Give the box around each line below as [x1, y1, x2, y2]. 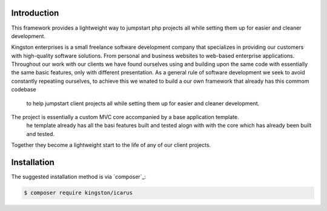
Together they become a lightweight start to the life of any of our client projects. [11, 141, 211, 149]
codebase [11, 86, 36, 93]
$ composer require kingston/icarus [24, 189, 133, 196]
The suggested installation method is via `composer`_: [11, 173, 147, 181]
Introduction [11, 8, 59, 18]
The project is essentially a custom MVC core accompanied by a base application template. [11, 114, 239, 121]
